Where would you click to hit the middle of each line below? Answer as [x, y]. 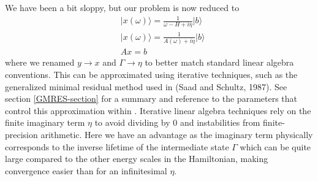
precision [21, 134]
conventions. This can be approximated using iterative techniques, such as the [151, 74]
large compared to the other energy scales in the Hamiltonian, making [137, 159]
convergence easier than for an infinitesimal [86, 170]
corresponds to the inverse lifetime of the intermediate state [117, 146]
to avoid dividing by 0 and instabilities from [177, 122]
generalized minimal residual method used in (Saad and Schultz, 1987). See [146, 86]
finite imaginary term [45, 122]
